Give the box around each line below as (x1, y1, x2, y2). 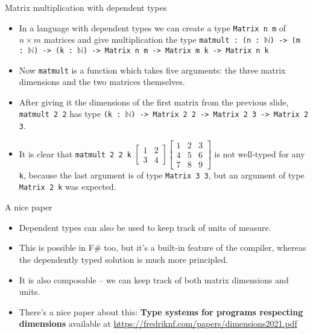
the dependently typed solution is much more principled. (19, 253, 229, 265)
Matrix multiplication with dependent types (5, 1, 167, 13)
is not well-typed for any (214, 147, 305, 160)
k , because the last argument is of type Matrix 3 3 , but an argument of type (19, 168, 305, 181)
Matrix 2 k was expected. (19, 180, 116, 193)
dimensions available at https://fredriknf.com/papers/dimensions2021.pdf (19, 317, 297, 330)
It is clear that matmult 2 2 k (19, 147, 131, 160)
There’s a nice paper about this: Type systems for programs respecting (19, 305, 303, 318)
